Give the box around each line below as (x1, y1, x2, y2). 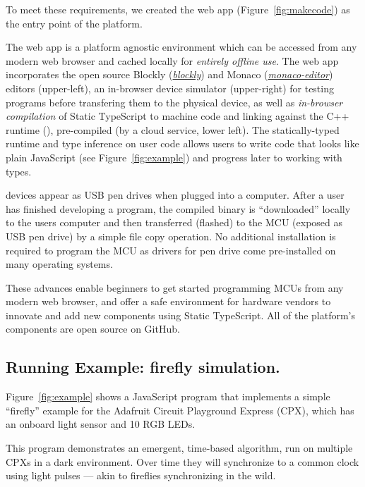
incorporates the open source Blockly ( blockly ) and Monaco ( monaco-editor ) (6, 67, 333, 82)
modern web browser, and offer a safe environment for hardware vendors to (6, 294, 331, 309)
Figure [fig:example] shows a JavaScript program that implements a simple (6, 389, 330, 404)
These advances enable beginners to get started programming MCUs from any (6, 280, 344, 295)
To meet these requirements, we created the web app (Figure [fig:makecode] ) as (6, 2, 350, 16)
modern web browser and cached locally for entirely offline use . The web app (6, 53, 339, 68)
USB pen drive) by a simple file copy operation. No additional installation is (6, 228, 336, 243)
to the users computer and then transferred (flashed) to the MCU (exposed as (6, 215, 343, 230)
